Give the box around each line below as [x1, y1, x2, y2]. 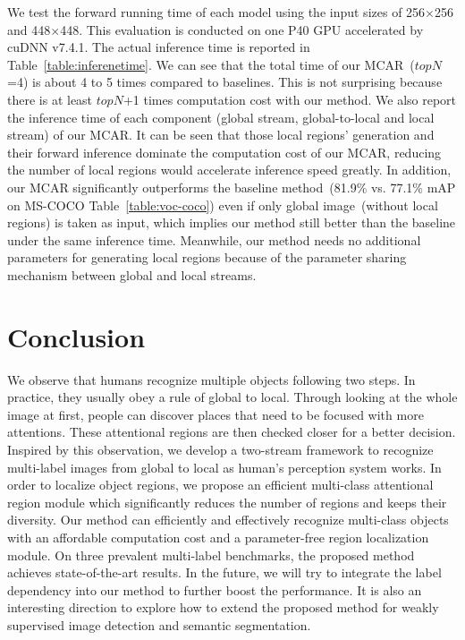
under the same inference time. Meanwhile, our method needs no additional [7, 230, 421, 249]
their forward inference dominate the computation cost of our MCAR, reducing [7, 142, 442, 161]
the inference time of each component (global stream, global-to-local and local [7, 107, 435, 126]
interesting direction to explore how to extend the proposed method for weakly [7, 598, 439, 617]
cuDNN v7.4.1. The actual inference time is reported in [7, 38, 310, 56]
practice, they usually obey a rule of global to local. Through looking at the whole [7, 388, 458, 406]
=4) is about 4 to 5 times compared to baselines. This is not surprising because [7, 73, 443, 91]
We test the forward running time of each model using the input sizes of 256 [7, 3, 426, 21]
